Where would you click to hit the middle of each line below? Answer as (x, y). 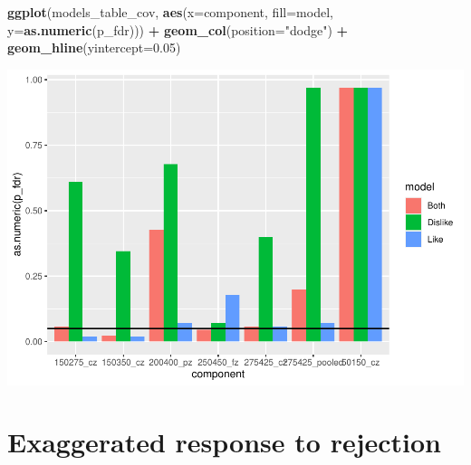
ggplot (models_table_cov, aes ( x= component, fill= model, (170, 12)
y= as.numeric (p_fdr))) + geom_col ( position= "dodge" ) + (178, 29)
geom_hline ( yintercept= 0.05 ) (94, 47)
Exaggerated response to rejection (224, 442)
